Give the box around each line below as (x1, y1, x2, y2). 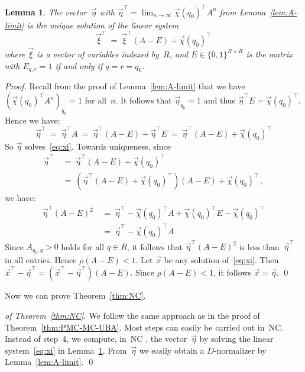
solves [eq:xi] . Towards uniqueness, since (24, 140, 171, 152)
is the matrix (246, 48, 293, 60)
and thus (203, 94, 236, 106)
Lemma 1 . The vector (5, 5, 87, 18)
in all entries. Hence (5, 253, 77, 266)
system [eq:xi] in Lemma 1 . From (5, 344, 127, 356)
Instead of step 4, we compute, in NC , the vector (5, 332, 187, 345)
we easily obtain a (139, 344, 205, 356)
